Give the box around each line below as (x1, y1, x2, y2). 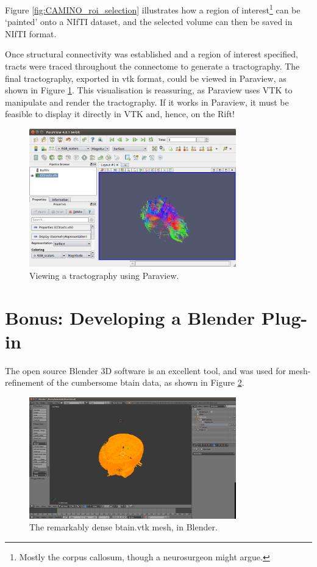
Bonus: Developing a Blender (5, 305, 255, 330)
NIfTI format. (5, 27, 57, 40)
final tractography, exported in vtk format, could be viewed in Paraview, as (5, 71, 287, 84)
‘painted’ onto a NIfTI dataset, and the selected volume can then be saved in (5, 15, 293, 28)
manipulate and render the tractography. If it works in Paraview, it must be (5, 95, 289, 108)
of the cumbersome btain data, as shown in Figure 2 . (46, 376, 244, 389)
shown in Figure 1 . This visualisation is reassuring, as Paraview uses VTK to (5, 84, 293, 96)
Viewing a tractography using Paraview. (29, 269, 179, 281)
